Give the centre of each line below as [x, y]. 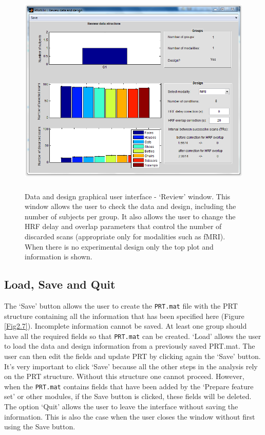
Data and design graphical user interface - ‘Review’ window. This [128, 196]
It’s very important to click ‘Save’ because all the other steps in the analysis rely [131, 366]
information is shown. [59, 257]
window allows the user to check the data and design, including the [130, 206]
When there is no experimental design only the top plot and [119, 246]
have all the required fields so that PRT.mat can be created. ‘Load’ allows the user [133, 336]
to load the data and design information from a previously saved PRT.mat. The [130, 346]
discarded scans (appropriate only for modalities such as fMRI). [125, 236]
